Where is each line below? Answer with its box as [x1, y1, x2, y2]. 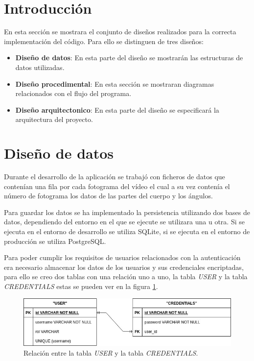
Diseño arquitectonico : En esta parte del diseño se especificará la [15, 104, 219, 115]
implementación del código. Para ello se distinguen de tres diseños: [4, 36, 204, 46]
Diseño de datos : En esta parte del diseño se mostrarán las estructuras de [15, 52, 243, 63]
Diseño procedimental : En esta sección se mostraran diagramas [15, 78, 214, 89]
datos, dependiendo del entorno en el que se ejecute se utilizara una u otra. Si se [4, 217, 245, 227]
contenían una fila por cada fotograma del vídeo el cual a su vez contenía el [4, 181, 230, 191]
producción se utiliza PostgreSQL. [4, 236, 106, 246]
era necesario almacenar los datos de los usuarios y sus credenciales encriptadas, [4, 262, 244, 272]
